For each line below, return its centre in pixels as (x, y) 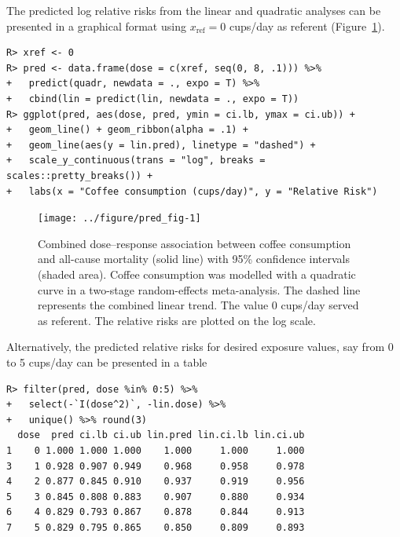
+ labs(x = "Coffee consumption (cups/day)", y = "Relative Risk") (192, 191)
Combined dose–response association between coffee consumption (194, 243)
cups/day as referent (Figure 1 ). (307, 26)
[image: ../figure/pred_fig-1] (119, 219)
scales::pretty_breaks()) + (80, 175)
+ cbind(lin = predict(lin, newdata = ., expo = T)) (153, 99)
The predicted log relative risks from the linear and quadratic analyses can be (194, 10)
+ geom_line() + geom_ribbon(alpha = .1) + (127, 130)
